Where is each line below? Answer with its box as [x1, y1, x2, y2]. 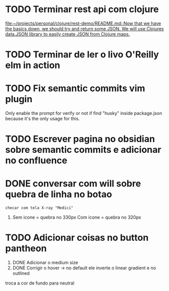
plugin [5, 94, 33, 105]
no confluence [5, 155, 67, 167]
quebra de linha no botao [5, 189, 112, 200]
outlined [12, 270, 30, 276]
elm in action [5, 60, 61, 71]
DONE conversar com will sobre [5, 178, 141, 189]
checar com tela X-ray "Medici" [5, 205, 73, 211]
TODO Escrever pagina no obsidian [5, 133, 155, 145]
